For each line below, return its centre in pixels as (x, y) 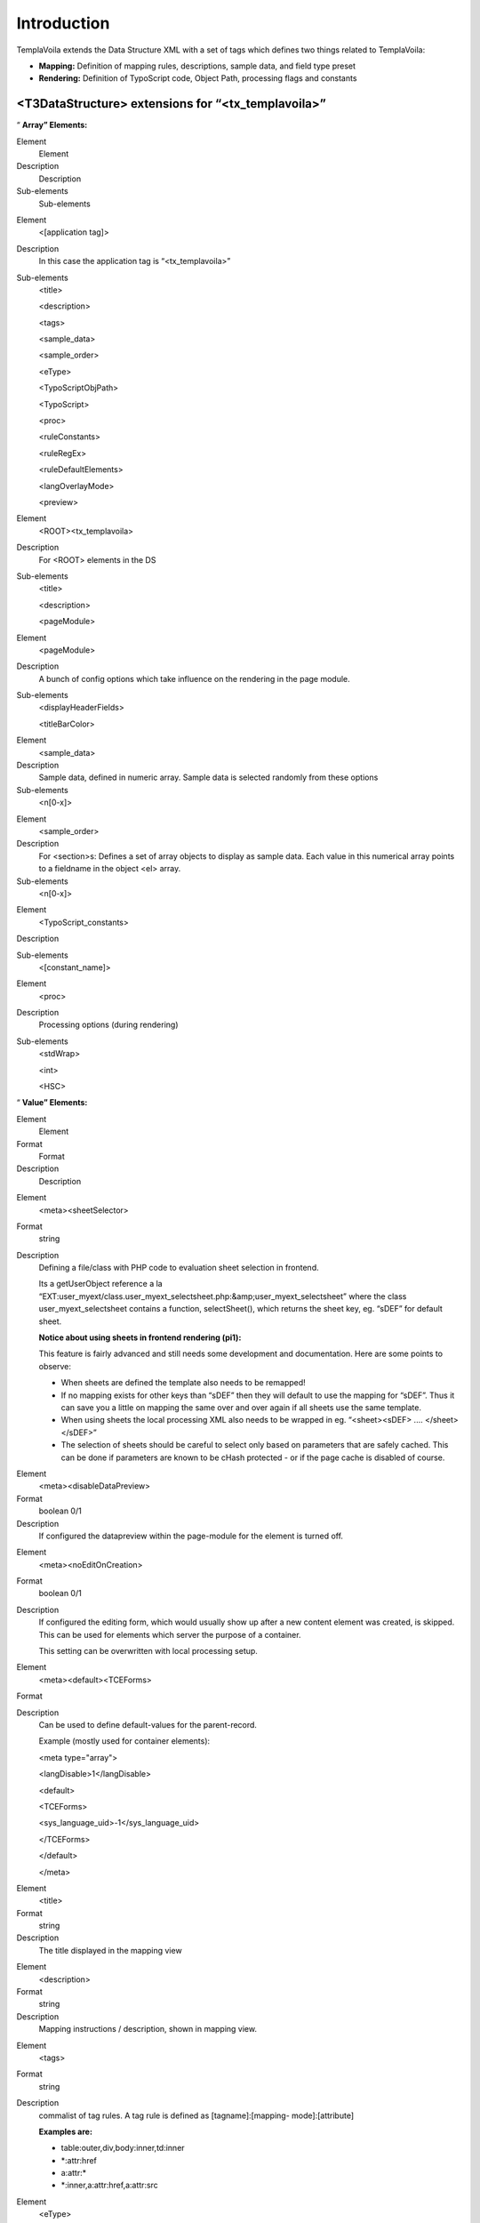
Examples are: (66, 2131)
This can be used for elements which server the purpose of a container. (170, 1634)
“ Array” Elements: (52, 125)
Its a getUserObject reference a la (101, 1284)
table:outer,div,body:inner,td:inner (123, 2148)
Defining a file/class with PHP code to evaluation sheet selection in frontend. (179, 1268)
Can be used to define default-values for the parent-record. (148, 1724)
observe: (55, 1366)
